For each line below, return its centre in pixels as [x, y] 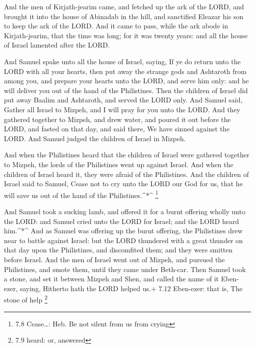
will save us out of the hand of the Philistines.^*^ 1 [81, 194]
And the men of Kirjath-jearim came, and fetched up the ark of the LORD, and [124, 6]
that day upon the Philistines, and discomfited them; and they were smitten [118, 250]
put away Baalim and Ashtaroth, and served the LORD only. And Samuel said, [123, 100]
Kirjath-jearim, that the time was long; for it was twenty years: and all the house [126, 35]
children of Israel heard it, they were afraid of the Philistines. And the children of [127, 174]
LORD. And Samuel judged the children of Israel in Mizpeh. [95, 138]
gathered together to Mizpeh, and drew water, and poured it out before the [117, 119]
